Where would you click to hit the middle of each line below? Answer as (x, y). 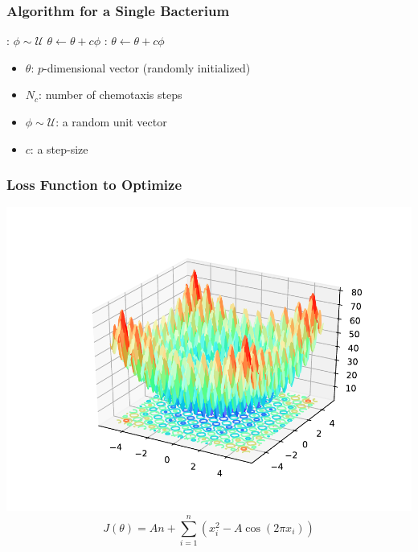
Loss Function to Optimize (94, 185)
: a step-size (59, 148)
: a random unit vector (111, 122)
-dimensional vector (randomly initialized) (147, 67)
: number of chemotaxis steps (111, 95)
